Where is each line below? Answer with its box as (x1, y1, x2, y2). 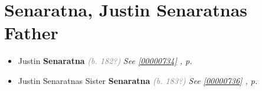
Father (4, 21, 58, 45)
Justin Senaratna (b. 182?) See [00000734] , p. (18, 55, 192, 67)
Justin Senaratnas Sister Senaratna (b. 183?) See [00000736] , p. (18, 74, 258, 86)
